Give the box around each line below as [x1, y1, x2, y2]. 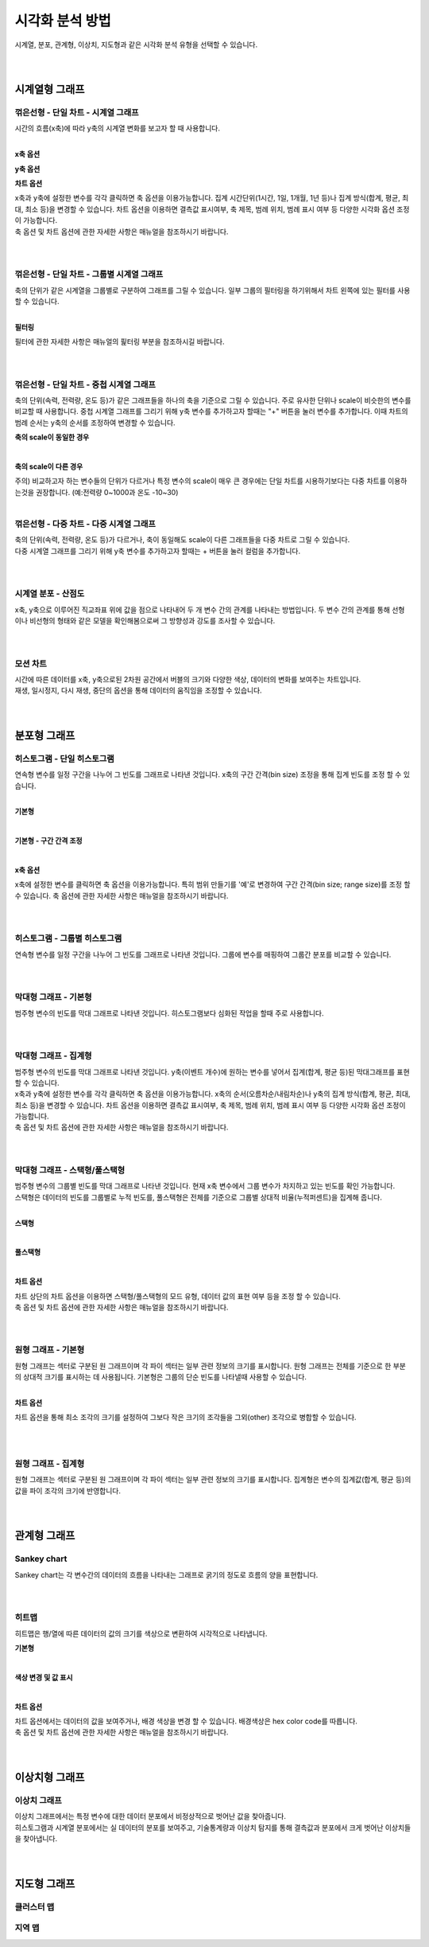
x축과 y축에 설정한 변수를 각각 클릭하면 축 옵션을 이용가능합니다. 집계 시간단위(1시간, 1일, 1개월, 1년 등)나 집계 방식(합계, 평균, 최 [14, 193, 409, 203]
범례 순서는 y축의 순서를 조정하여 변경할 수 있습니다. [14, 418, 176, 427]
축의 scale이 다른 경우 [14, 462, 83, 471]
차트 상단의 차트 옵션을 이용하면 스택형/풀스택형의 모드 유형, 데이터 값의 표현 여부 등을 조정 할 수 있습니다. [14, 1291, 341, 1301]
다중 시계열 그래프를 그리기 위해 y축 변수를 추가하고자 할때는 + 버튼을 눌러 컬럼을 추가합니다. [14, 546, 301, 556]
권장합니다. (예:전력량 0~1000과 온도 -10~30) [36, 487, 179, 497]
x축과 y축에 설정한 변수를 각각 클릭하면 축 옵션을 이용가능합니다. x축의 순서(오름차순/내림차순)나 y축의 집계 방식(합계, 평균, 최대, [14, 1089, 411, 1098]
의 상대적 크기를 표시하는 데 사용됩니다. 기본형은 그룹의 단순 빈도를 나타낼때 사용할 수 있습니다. [14, 1372, 307, 1382]
